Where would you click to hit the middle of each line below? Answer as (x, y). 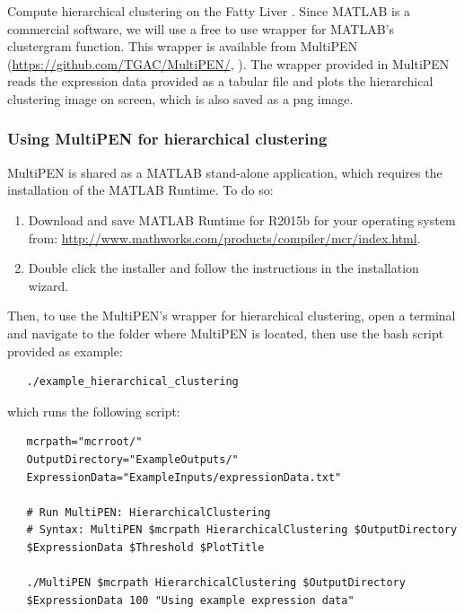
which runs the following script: (94, 411)
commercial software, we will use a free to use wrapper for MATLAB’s (201, 28)
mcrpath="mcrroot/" (84, 442)
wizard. (48, 285)
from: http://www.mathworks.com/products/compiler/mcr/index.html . (224, 237)
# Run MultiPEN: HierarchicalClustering (149, 512)
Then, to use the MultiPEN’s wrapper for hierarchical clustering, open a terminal (232, 316)
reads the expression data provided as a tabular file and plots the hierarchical (220, 81)
